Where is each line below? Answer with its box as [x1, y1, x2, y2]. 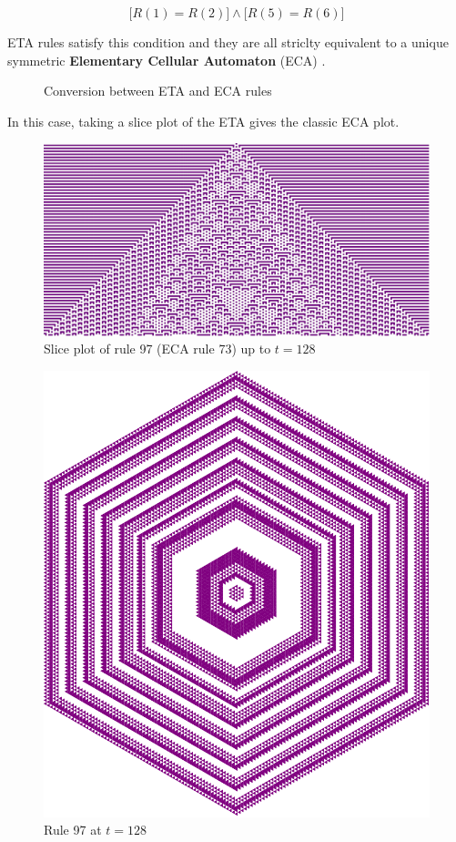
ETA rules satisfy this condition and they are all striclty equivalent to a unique [7, 33, 449, 51]
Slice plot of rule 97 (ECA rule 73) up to [44, 339, 271, 358]
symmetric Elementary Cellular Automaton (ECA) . [7, 50, 326, 69]
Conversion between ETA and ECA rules [44, 81, 272, 100]
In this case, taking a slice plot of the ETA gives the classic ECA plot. [7, 111, 400, 130]
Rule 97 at [44, 820, 102, 839]
